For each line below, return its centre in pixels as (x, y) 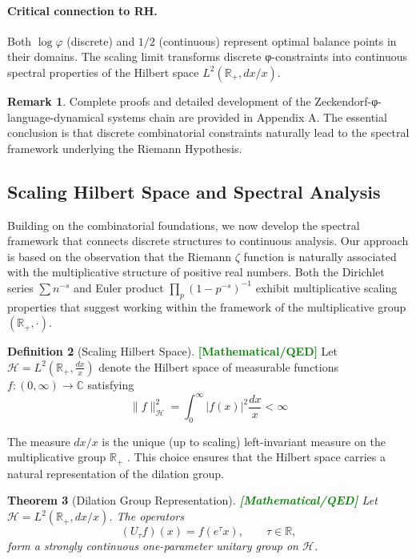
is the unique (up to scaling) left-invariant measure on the (244, 441)
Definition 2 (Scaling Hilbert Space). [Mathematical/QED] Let (173, 351)
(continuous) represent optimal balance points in (278, 40)
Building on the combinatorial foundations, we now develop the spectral (184, 225)
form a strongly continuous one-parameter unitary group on (153, 546)
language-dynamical (56, 117)
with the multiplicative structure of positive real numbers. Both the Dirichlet (196, 272)
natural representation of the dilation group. (116, 473)
